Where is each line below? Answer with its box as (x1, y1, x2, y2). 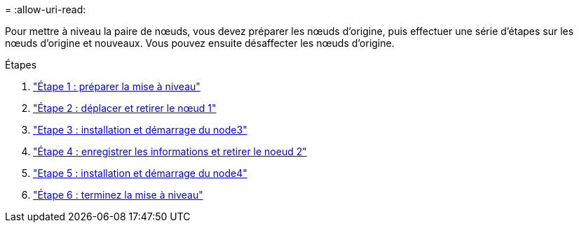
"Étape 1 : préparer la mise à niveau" (33, 80, 200, 92)
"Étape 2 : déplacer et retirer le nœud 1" (33, 102, 217, 114)
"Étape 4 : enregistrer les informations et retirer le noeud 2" (33, 145, 307, 157)
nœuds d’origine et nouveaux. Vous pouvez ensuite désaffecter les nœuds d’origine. (5, 37, 395, 49)
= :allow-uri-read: (5, 3, 86, 15)
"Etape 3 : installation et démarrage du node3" (33, 124, 247, 136)
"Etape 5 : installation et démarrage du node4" (33, 167, 247, 179)
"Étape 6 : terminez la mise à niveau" (33, 189, 203, 201)
